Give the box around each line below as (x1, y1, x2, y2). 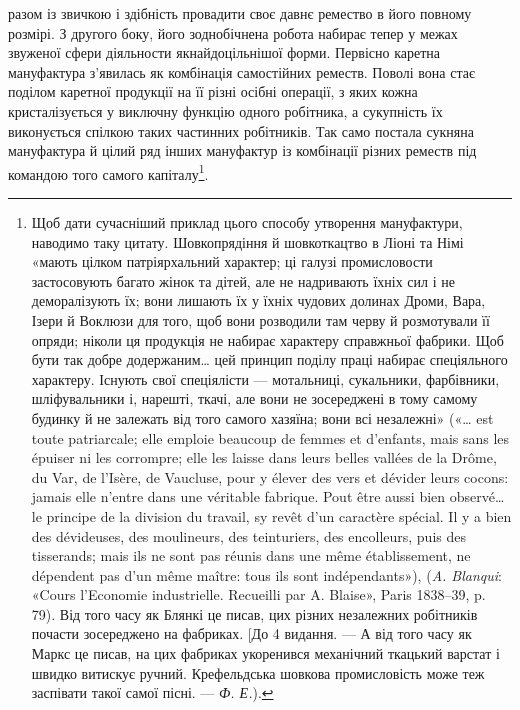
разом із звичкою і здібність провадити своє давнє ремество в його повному (8, 3, 472, 23)
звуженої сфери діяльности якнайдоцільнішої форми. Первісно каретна (8, 42, 441, 63)
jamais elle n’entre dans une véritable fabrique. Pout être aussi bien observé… (31, 486, 505, 507)
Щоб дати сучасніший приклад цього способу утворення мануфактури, (31, 212, 463, 232)
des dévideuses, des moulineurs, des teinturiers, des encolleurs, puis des (31, 525, 466, 546)
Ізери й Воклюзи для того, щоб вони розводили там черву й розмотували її (31, 309, 490, 330)
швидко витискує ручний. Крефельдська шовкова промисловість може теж (31, 662, 485, 683)
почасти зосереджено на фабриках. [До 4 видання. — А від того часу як (31, 623, 472, 644)
